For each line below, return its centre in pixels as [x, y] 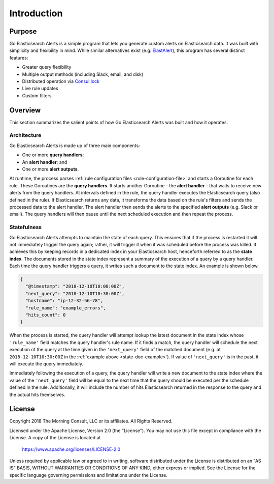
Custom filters [37, 95]
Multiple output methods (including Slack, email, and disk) [83, 74]
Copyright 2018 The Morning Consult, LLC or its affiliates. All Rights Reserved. [91, 421]
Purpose [23, 31]
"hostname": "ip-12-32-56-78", [64, 301]
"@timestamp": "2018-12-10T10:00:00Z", [75, 287]
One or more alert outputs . [50, 169]
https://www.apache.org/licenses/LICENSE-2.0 [71, 449]
